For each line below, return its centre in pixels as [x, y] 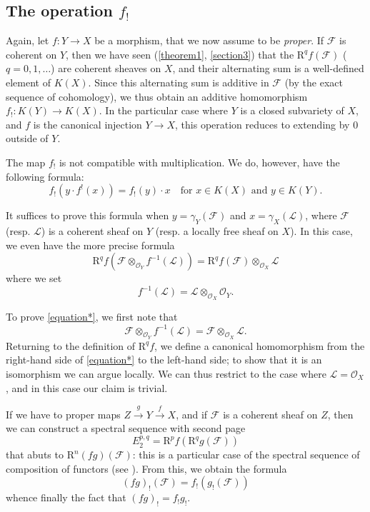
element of [28, 82]
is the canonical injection [87, 124]
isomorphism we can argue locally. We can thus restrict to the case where [166, 373]
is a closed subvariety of [292, 110]
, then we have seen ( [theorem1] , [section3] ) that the [180, 54]
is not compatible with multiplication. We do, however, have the [199, 162]
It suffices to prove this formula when [87, 215]
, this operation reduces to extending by [262, 124]
